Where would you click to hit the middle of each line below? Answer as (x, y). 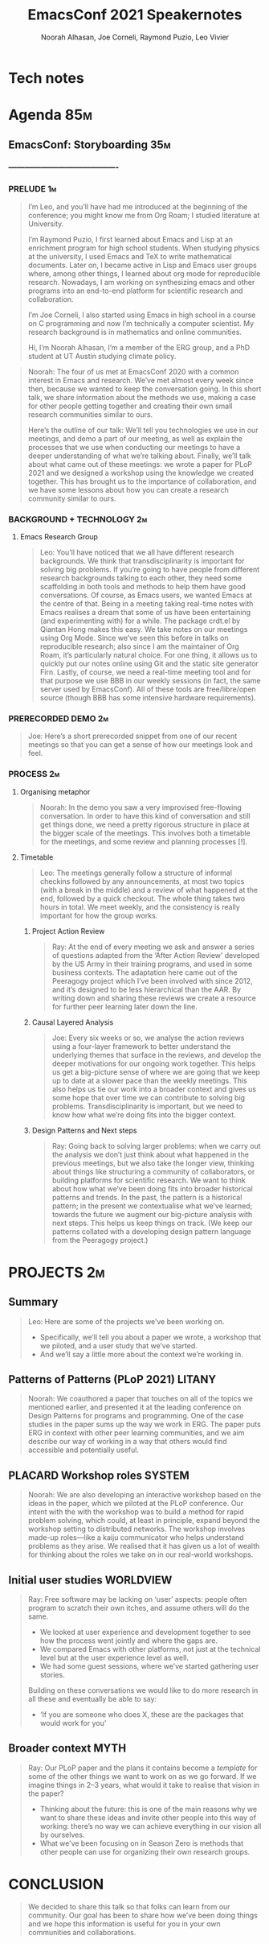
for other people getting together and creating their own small (130, 406)
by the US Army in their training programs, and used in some (152, 964)
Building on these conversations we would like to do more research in (143, 1690)
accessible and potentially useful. (83, 1450)
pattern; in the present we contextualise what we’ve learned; (152, 1206)
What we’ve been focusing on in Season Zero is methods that (142, 1843)
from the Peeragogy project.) (100, 1240)
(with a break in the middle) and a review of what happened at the (149, 889)
